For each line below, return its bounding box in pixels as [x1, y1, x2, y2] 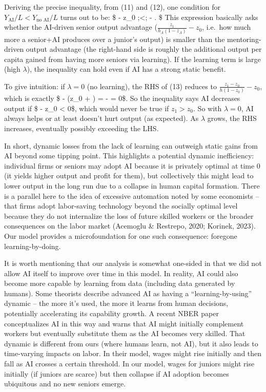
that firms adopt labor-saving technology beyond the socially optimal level [4, 200, 238, 211]
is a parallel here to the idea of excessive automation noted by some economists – [4, 190, 259, 201]
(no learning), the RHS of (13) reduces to [87, 80, 217, 91]
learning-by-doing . [4, 240, 61, 251]
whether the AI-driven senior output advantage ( [4, 22, 157, 32]
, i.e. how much [202, 22, 251, 32]
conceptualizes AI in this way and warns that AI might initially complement [4, 318, 244, 328]
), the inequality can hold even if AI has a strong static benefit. [27, 64, 226, 74]
